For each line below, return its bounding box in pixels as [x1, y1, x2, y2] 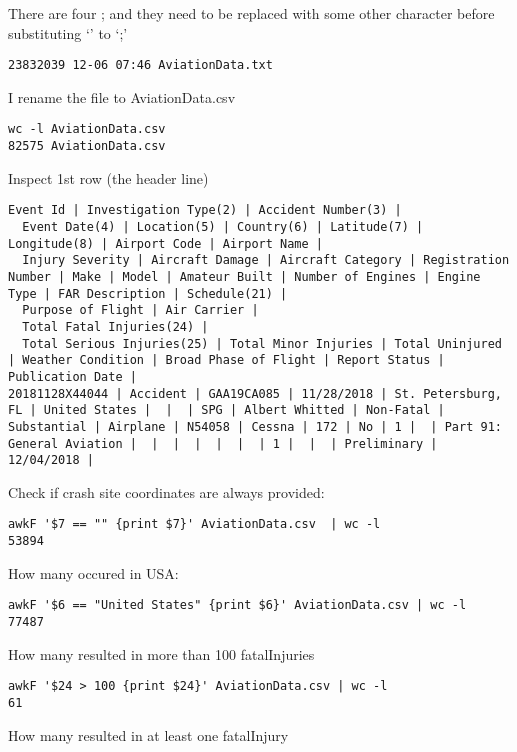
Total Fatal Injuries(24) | [22, 319, 209, 334]
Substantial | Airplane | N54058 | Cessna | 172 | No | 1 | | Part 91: [8, 419, 502, 434]
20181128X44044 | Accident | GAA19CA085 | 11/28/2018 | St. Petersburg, [8, 386, 502, 401]
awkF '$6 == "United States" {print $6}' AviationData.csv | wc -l [8, 598, 467, 613]
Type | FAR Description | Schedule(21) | [8, 286, 288, 301]
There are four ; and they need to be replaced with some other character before [8, 3, 495, 23]
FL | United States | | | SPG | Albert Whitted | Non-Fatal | [8, 403, 445, 418]
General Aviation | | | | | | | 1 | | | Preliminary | [8, 436, 438, 451]
